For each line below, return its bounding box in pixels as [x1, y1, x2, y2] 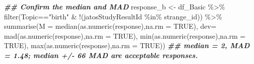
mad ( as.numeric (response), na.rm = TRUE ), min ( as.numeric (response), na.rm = [4, 30, 246, 41]
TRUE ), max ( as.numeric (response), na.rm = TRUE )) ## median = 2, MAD [4, 40, 250, 51]
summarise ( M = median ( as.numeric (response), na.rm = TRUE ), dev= [4, 21, 217, 31]
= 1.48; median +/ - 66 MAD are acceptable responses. [4, 50, 198, 60]
